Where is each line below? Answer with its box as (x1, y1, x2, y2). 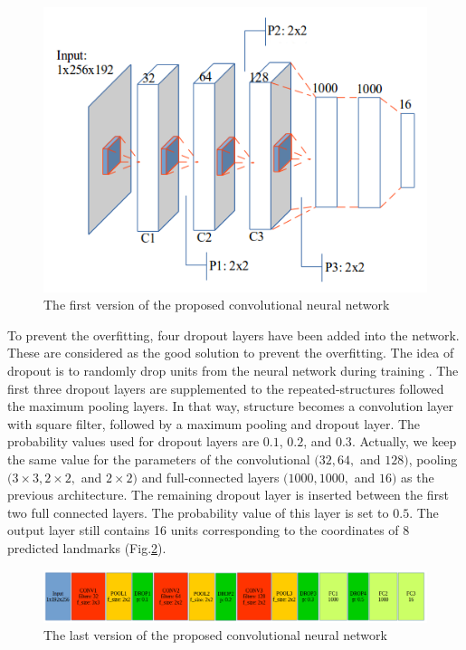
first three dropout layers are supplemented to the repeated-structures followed (7, 378, 444, 397)
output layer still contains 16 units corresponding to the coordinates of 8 (7, 521, 410, 540)
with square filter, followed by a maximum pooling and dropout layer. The (7, 414, 421, 433)
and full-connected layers (141, 467, 280, 486)
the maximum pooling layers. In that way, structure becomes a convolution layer (7, 397, 454, 416)
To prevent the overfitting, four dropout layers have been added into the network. (7, 325, 460, 344)
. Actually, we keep (351, 432, 457, 451)
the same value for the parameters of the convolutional (7, 449, 310, 468)
